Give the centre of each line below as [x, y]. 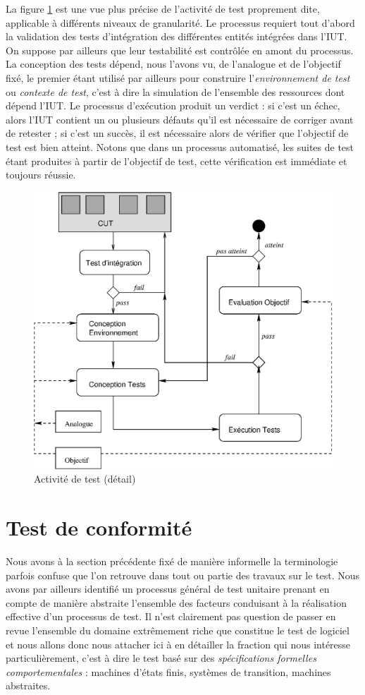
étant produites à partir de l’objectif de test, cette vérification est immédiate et [177, 161]
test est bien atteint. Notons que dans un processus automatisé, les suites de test [180, 146]
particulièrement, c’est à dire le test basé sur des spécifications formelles [161, 658]
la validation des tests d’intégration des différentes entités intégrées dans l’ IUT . [177, 36]
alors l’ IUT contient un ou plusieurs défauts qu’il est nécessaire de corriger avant [180, 119]
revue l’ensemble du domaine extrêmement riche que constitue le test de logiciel [178, 630]
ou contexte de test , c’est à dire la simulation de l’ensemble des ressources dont [175, 91]
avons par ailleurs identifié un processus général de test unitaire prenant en [168, 589]
